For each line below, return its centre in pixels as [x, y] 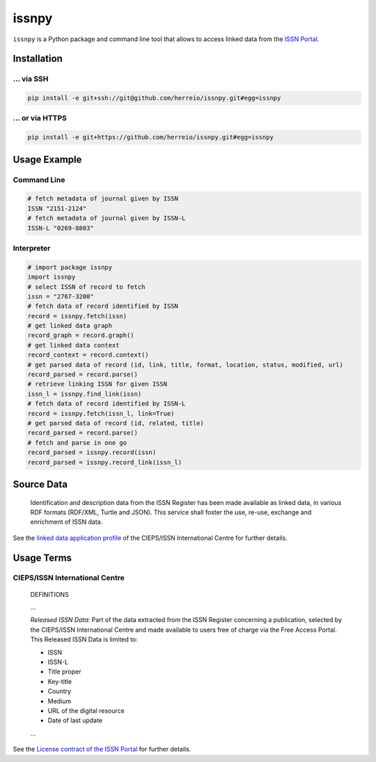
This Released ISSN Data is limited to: [84, 639]
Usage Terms [42, 558]
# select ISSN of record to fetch [86, 287]
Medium [60, 701]
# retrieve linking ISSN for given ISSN [97, 384]
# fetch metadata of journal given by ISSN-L [107, 218]
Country [60, 691]
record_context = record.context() [88, 355]
